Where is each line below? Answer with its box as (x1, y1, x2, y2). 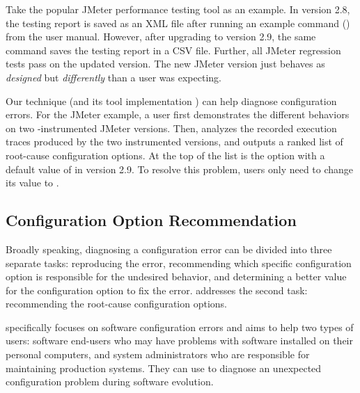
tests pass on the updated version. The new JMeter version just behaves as (6, 56, 325, 71)
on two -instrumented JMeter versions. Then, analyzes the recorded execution (6, 120, 337, 135)
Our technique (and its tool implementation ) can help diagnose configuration (6, 93, 337, 108)
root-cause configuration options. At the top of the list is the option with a (6, 147, 325, 162)
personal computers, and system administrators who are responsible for (6, 347, 310, 362)
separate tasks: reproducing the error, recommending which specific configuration (6, 255, 352, 270)
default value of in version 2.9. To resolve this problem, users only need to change (6, 161, 354, 176)
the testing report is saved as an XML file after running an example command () (6, 15, 350, 30)
